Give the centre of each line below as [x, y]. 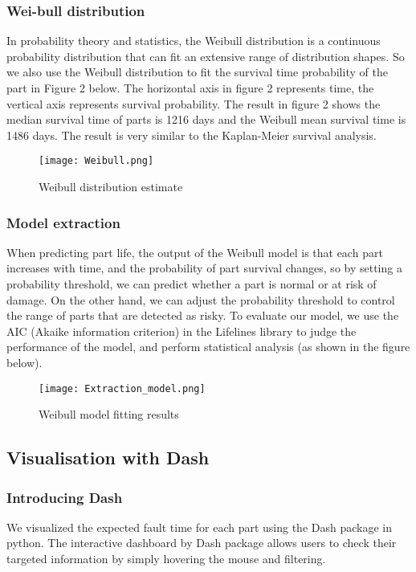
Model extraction [63, 222]
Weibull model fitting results [109, 414]
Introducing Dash [65, 497]
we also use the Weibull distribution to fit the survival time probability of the [197, 72]
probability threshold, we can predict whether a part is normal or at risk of [192, 284]
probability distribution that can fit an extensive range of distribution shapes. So [206, 56]
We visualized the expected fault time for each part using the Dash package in [199, 527]
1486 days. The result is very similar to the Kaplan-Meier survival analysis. [192, 135]
